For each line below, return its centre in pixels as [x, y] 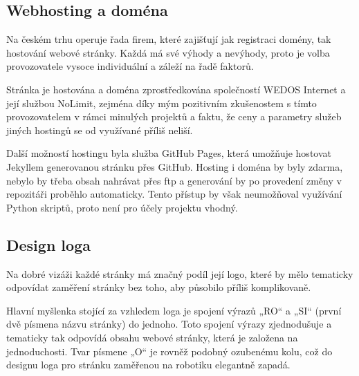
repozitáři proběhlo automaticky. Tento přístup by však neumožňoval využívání [174, 194]
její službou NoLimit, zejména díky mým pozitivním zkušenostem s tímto [162, 103]
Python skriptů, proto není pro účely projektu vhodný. [122, 207]
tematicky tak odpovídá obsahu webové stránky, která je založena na [152, 337]
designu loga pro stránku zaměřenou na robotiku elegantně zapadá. [148, 365]
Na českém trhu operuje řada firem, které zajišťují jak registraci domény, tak [169, 39]
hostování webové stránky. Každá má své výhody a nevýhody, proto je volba [168, 52]
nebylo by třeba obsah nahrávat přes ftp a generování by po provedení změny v [174, 180]
